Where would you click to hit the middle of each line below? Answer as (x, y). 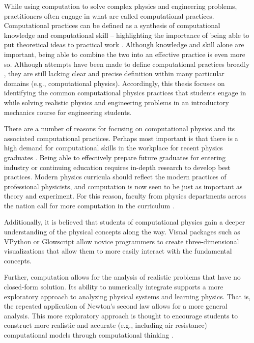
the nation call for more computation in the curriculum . (89, 205)
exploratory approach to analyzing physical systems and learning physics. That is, (127, 296)
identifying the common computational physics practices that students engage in (125, 93)
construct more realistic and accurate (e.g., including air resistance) (106, 325)
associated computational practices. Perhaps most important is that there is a (121, 138)
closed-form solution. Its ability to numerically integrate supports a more (114, 287)
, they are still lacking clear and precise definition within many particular (114, 73)
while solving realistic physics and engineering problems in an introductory (116, 102)
